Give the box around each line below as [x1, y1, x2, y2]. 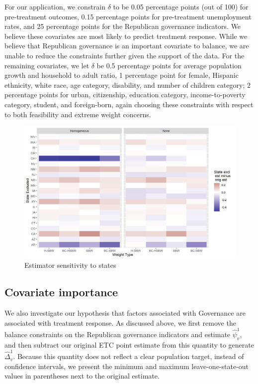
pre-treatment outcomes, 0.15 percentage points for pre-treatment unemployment [4, 11, 252, 21]
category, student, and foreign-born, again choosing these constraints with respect [4, 99, 254, 109]
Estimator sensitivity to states [24, 260, 116, 270]
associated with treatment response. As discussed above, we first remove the [4, 317, 236, 328]
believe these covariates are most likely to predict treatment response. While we [4, 30, 248, 41]
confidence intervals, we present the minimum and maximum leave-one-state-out [4, 361, 249, 371]
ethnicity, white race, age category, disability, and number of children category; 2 [4, 79, 251, 90]
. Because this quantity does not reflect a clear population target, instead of [13, 351, 244, 362]
